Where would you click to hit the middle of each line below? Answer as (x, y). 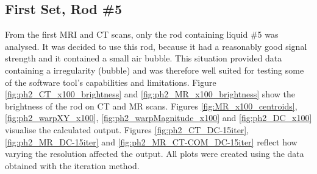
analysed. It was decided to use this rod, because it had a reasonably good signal (156, 46)
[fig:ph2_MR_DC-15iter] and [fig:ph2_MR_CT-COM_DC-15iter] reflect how (151, 141)
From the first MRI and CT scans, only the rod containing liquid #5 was (142, 34)
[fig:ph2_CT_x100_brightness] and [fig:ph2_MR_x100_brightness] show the (150, 94)
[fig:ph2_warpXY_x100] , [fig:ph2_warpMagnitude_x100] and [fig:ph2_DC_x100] (158, 118)
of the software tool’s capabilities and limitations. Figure (111, 82)
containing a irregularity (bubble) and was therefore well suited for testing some (155, 70)
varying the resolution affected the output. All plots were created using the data (155, 154)
